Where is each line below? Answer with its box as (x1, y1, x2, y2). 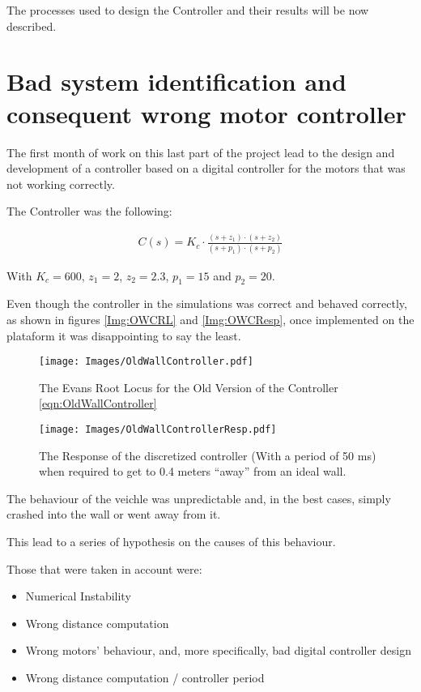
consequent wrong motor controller (6, 96, 406, 130)
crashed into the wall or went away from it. (6, 506, 221, 523)
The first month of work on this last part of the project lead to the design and (6, 143, 395, 160)
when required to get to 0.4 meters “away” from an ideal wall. (39, 463, 347, 480)
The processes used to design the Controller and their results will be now (6, 2, 369, 18)
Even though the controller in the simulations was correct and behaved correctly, (6, 295, 407, 312)
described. (6, 17, 57, 34)
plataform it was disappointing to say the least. (6, 327, 241, 344)
